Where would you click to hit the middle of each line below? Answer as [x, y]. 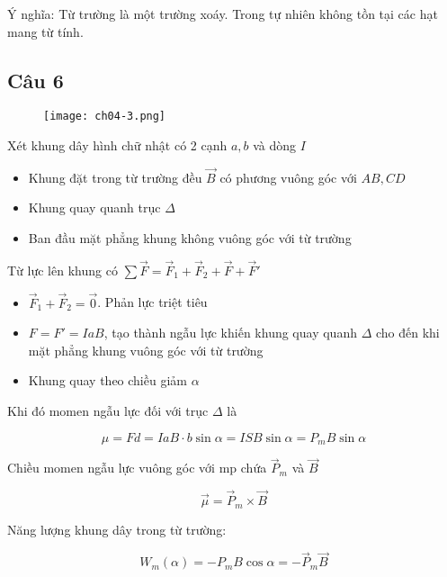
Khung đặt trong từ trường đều [115, 177]
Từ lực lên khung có [63, 270]
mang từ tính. [45, 31]
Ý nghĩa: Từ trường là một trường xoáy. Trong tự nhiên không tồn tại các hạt [223, 14]
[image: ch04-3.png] [105, 117]
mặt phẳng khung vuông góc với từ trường [146, 350]
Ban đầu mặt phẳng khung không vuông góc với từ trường [190, 238]
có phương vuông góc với [288, 177]
